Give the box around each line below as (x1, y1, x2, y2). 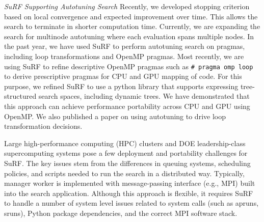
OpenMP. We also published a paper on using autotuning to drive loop (4, 110, 226, 121)
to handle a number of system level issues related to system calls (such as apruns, (4, 198, 259, 208)
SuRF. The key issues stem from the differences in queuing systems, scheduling (4, 157, 251, 168)
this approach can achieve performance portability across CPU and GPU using (4, 101, 250, 111)
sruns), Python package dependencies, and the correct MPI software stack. (4, 207, 237, 218)
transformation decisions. (4, 121, 83, 131)
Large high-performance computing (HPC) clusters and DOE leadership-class (4, 137, 246, 148)
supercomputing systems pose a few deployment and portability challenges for (4, 148, 248, 158)
